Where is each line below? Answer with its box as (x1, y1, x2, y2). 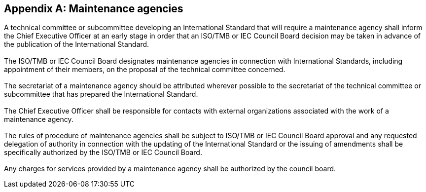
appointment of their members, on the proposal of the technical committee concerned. (4, 65, 285, 74)
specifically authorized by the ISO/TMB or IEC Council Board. (4, 148, 202, 156)
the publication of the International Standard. (4, 40, 149, 49)
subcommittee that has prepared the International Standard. (4, 90, 198, 99)
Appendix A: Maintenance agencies (4, 2, 183, 15)
